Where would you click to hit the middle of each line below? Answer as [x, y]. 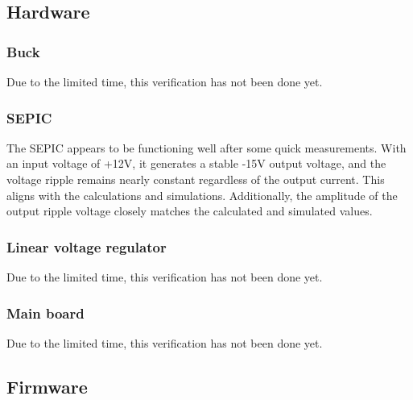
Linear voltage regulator [87, 246]
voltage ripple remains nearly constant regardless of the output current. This [196, 179]
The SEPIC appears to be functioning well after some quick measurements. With [206, 147]
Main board [45, 312]
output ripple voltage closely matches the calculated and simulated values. [190, 211]
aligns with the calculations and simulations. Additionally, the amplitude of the [202, 195]
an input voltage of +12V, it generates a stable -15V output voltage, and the [196, 163]
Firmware [47, 386]
